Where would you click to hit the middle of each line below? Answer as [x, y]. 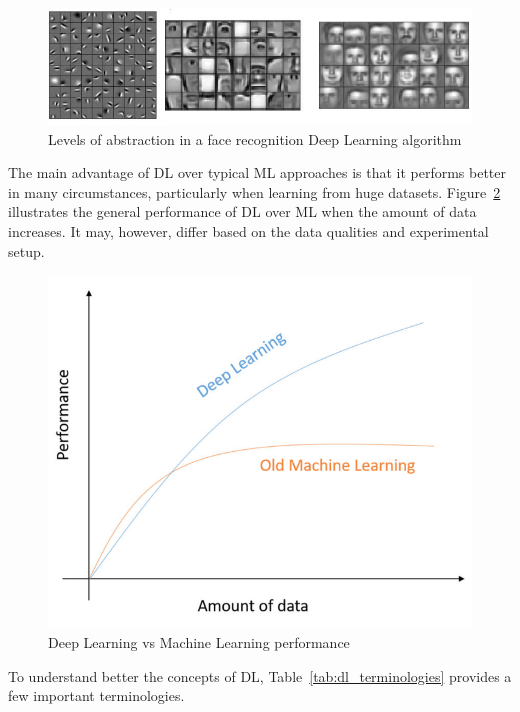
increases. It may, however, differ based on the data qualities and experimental [248, 230]
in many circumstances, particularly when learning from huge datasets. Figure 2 [254, 191]
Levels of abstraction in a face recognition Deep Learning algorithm [255, 138]
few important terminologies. [96, 695]
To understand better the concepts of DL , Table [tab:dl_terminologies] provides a [260, 675]
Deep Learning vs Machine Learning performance [199, 642]
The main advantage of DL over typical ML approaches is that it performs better [257, 172]
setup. [26, 250]
